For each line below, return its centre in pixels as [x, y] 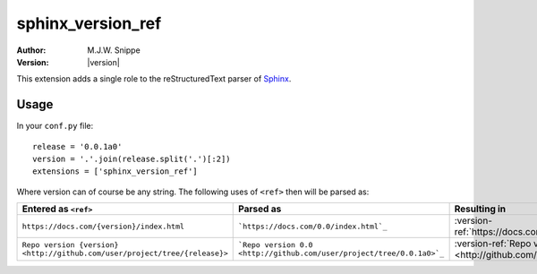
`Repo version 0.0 [276, 245]
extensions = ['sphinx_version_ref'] [115, 171]
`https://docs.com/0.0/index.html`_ [313, 226]
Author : [31, 50]
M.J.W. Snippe [114, 50]
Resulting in [480, 209]
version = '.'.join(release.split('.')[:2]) [132, 159]
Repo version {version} [70, 245]
